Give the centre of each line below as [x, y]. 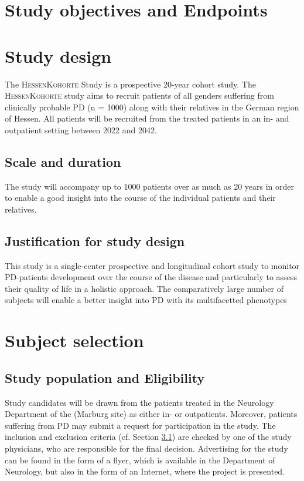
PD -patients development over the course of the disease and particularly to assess [151, 277]
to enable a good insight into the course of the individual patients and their [140, 198]
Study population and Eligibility [105, 377]
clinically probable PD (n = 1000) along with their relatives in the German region [152, 107]
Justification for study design [95, 240]
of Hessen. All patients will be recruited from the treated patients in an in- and [147, 118]
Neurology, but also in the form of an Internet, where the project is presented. [145, 471]
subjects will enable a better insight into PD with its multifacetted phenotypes [146, 300]
